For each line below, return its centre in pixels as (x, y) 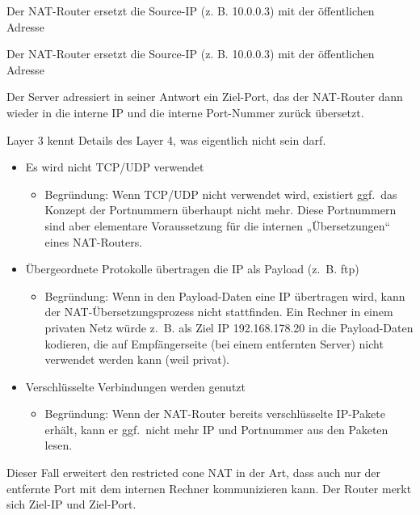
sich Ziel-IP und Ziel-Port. (71, 504)
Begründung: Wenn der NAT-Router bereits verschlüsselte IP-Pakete (215, 414)
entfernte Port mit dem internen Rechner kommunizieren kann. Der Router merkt (209, 488)
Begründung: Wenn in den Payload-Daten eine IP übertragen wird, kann (225, 295)
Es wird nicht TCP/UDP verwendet (115, 167)
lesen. (59, 445)
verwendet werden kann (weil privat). (137, 359)
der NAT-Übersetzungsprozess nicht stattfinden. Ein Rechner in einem (219, 312)
